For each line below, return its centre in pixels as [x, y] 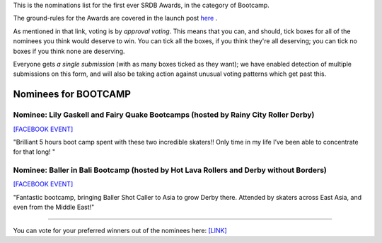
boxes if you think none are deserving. [69, 51]
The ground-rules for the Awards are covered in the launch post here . [115, 18]
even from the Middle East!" [54, 207]
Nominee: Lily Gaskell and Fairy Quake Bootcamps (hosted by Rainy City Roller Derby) [164, 115]
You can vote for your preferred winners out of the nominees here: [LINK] [120, 230]
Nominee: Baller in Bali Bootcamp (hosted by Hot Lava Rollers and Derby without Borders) [170, 170]
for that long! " [34, 152]
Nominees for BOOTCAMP [72, 95]
